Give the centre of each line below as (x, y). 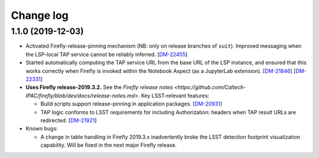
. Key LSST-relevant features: (174, 96)
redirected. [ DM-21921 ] (69, 120)
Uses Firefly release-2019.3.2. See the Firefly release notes (99, 87)
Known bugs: (42, 129)
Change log (40, 15)
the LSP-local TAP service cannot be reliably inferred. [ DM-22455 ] (107, 54)
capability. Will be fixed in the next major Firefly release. (109, 145)
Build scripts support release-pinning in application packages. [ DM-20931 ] (131, 104)
